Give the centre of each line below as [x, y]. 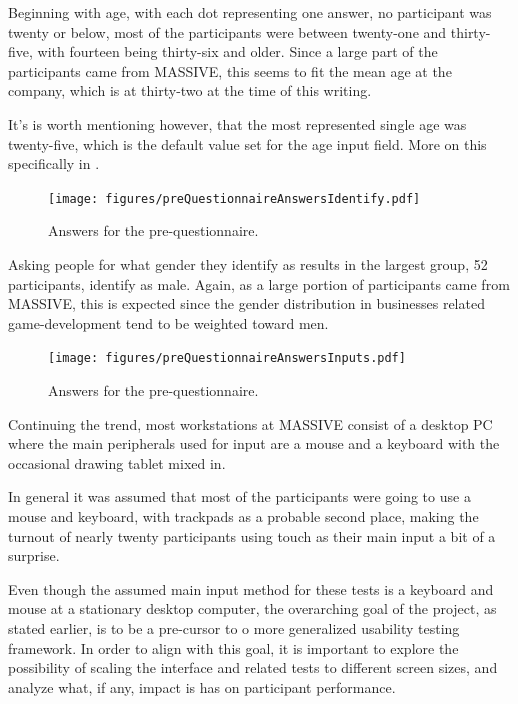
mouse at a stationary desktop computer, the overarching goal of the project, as [252, 608]
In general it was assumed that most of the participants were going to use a [239, 496]
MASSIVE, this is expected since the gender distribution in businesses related [246, 303]
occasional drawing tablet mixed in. [117, 462]
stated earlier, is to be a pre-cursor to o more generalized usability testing [234, 627]
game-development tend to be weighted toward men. [168, 322]
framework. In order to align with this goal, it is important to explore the [233, 647]
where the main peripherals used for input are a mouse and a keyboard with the [254, 443]
